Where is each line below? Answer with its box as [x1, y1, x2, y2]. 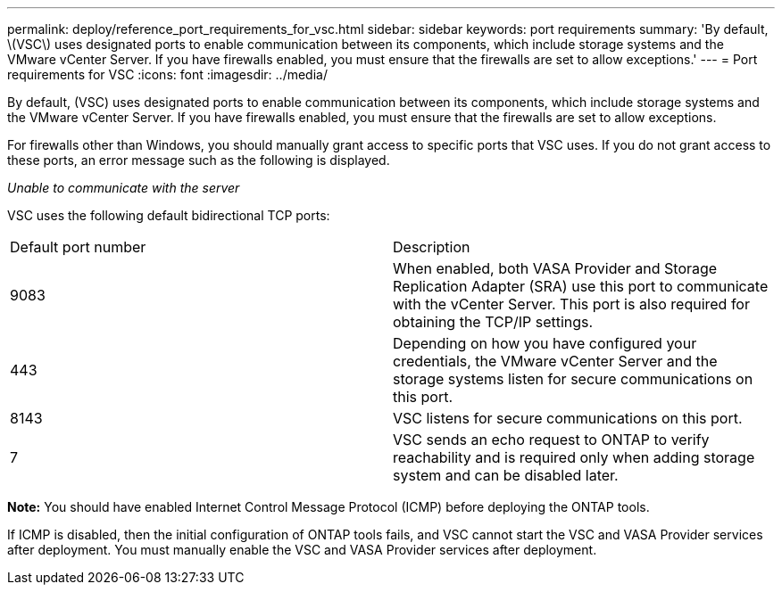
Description [393, 238, 470, 256]
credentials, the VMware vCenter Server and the [393, 352, 718, 370]
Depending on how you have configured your [393, 334, 697, 352]
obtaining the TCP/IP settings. [393, 313, 594, 331]
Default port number [10, 238, 146, 256]
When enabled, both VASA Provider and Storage [393, 259, 718, 277]
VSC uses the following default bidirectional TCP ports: [7, 208, 330, 223]
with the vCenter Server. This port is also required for [393, 295, 750, 313]
